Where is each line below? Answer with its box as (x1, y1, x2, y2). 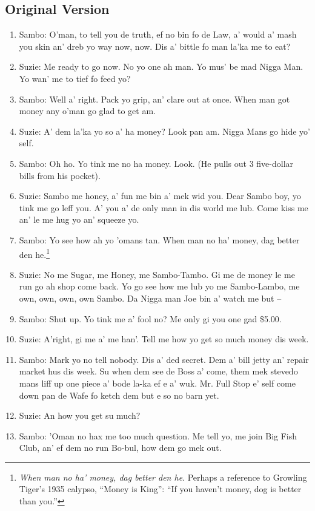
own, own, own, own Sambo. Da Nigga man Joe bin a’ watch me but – (19, 291, 282, 304)
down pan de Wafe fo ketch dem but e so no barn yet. (19, 388, 219, 401)
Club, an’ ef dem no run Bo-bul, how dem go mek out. (19, 441, 222, 454)
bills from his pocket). (19, 169, 101, 181)
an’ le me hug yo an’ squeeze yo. (19, 213, 139, 226)
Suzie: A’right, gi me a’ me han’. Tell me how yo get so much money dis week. (19, 333, 309, 345)
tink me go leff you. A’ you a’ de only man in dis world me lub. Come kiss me (19, 201, 308, 214)
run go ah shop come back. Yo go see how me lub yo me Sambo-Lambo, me (19, 280, 300, 293)
